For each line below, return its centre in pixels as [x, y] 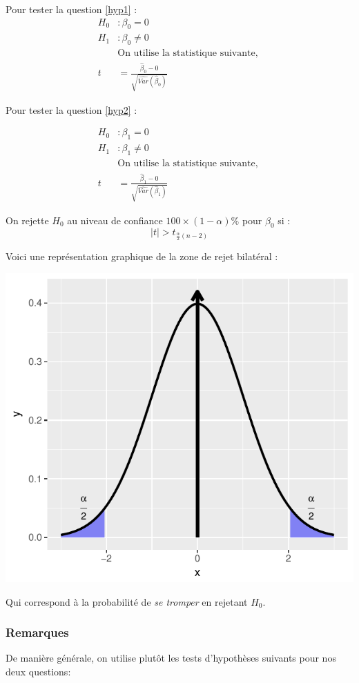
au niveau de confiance [115, 220]
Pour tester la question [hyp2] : [71, 109]
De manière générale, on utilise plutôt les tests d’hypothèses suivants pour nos [171, 658]
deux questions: [38, 671]
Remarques [37, 632]
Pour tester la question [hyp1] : [71, 9]
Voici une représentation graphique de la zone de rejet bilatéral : [142, 256]
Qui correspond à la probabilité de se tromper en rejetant [127, 601]
